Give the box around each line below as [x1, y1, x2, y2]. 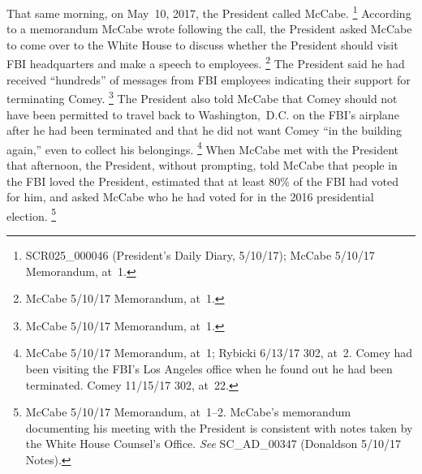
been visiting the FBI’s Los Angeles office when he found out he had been [25, 360, 393, 377]
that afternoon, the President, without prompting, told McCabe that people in [6, 156, 398, 173]
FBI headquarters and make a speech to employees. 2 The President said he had [6, 53, 405, 72]
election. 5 [6, 205, 57, 224]
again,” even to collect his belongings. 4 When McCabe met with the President [6, 138, 399, 157]
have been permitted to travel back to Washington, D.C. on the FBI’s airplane [6, 106, 399, 123]
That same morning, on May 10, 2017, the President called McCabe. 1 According [6, 2, 411, 21]
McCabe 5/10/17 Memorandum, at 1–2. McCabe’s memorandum [25, 403, 351, 420]
